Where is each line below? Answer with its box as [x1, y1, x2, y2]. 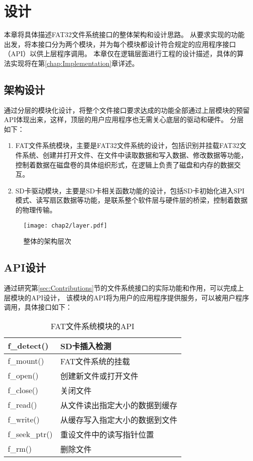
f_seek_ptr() [8, 428, 53, 440]
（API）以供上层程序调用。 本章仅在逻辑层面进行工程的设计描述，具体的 [4, 48, 237, 59]
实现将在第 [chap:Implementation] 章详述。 [10, 58, 139, 68]
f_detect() [8, 340, 49, 352]
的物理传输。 [15, 205, 57, 215]
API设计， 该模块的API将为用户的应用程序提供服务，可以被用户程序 [31, 292, 249, 302]
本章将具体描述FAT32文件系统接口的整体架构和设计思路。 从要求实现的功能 [4, 29, 245, 40]
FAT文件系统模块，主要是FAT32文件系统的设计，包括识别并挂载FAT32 [15, 140, 239, 150]
